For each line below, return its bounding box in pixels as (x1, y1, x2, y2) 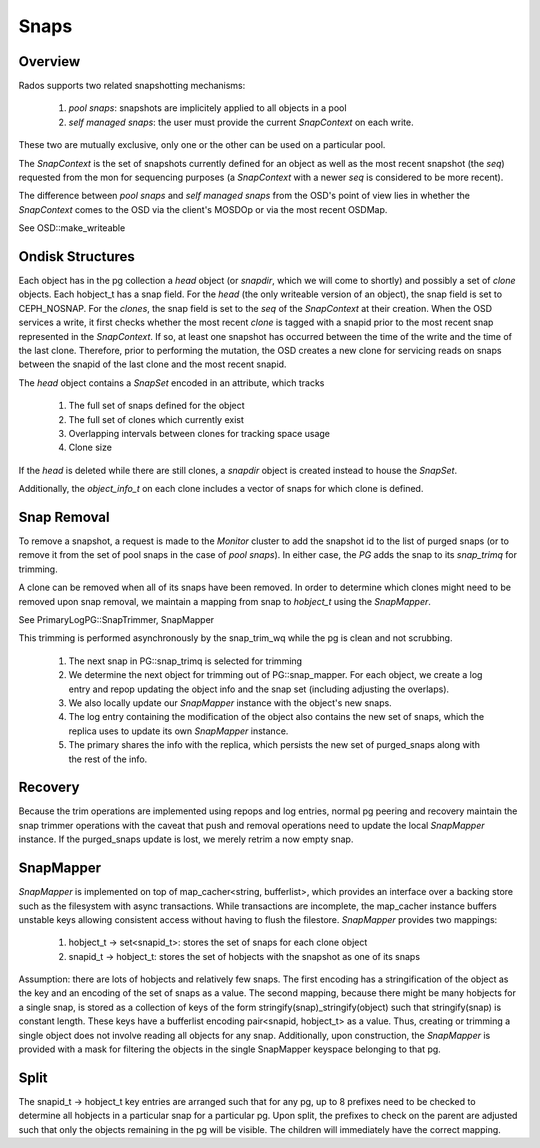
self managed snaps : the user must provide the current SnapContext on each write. (68, 116, 414, 128)
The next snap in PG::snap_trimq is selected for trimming (68, 655, 303, 667)
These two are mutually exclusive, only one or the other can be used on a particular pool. (18, 139, 386, 151)
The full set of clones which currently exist (68, 413, 244, 425)
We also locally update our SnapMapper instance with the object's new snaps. (68, 696, 392, 709)
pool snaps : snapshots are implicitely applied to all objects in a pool (68, 102, 347, 114)
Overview (18, 53, 81, 70)
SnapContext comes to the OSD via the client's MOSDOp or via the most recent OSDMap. (18, 203, 388, 215)
